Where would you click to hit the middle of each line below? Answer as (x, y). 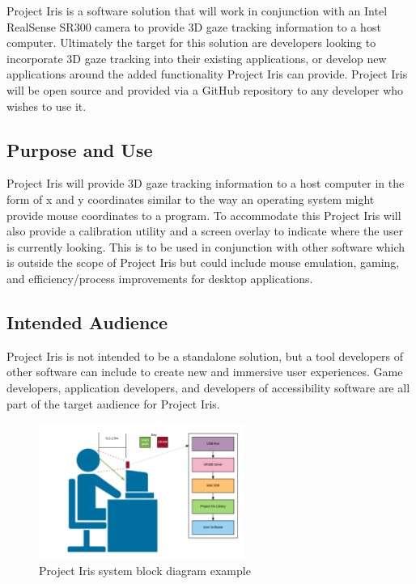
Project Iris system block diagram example (145, 570)
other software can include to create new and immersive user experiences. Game (205, 372)
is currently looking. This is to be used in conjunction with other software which (206, 246)
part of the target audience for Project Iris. (113, 403)
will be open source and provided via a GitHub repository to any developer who (205, 89)
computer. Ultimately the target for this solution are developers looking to (191, 42)
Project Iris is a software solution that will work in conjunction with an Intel (197, 11)
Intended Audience (87, 322)
